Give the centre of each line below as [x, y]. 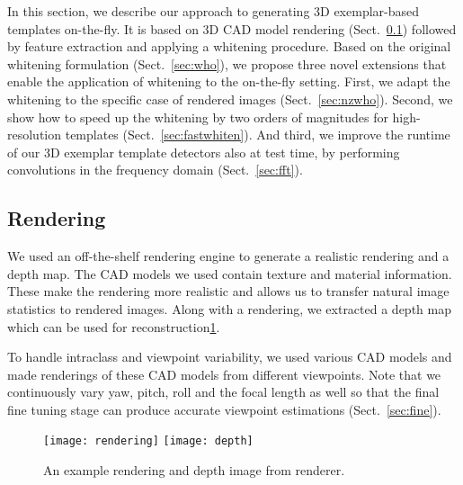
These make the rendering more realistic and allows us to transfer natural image [228, 291]
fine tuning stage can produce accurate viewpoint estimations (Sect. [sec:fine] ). [224, 409]
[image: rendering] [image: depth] [148, 441]
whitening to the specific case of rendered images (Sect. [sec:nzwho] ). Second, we [230, 99]
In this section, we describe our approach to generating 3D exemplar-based [214, 11]
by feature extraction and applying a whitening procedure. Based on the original [229, 46]
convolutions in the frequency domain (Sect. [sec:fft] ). [155, 170]
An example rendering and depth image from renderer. [194, 470]
